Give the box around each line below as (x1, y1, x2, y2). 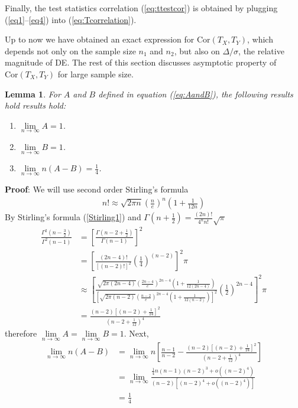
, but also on (174, 44, 220, 57)
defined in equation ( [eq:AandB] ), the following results (98, 87, 293, 100)
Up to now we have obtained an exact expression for (5, 33, 195, 45)
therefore (5, 327, 37, 340)
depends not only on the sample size (5, 44, 136, 57)
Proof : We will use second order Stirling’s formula (5, 183, 189, 195)
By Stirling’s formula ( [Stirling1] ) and (5, 211, 141, 223)
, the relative (238, 44, 284, 57)
